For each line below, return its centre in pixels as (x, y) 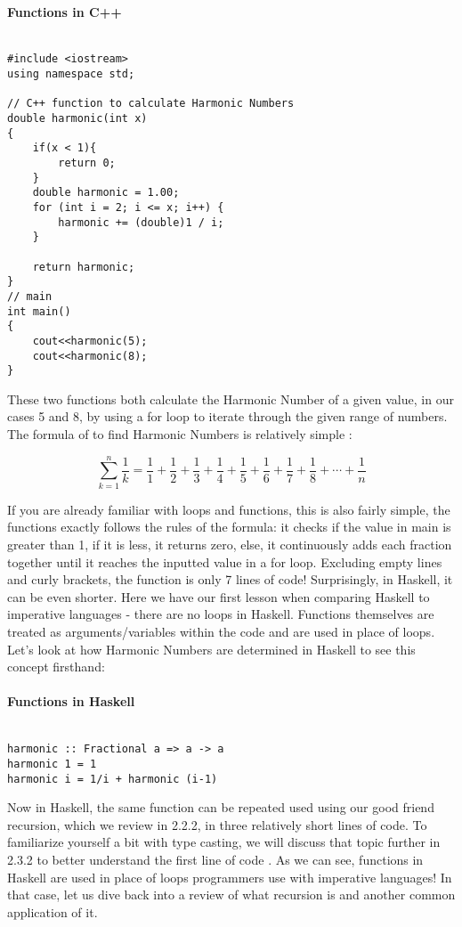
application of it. (53, 911)
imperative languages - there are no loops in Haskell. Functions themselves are (221, 614)
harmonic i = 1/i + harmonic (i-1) (113, 779)
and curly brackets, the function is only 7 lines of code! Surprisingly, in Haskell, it (230, 579)
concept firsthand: (56, 667)
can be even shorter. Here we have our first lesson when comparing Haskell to (219, 596)
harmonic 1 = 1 (52, 764)
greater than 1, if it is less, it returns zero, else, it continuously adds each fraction (230, 544)
